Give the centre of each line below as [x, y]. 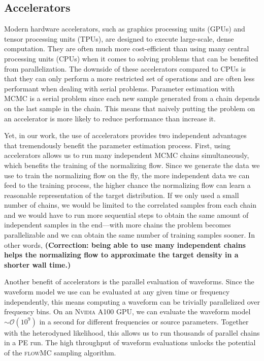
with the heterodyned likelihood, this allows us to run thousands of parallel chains [132, 332]
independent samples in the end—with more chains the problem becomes [118, 225]
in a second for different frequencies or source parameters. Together [144, 321]
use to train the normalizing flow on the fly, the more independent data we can [127, 175]
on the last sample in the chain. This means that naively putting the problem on [130, 108]
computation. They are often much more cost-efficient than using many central [127, 48]
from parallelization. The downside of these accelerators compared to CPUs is [125, 68]
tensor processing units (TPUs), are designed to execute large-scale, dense [119, 38]
